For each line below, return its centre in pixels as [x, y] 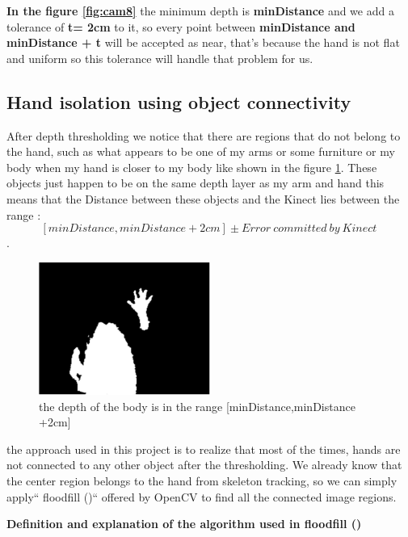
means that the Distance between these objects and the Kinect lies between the [203, 198]
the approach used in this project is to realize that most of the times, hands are [204, 449]
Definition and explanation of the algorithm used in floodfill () [184, 524]
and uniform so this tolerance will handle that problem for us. [160, 58]
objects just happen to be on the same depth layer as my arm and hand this [196, 183]
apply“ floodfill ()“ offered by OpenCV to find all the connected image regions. [202, 496]
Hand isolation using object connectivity [179, 101]
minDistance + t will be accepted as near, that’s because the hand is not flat [203, 42]
